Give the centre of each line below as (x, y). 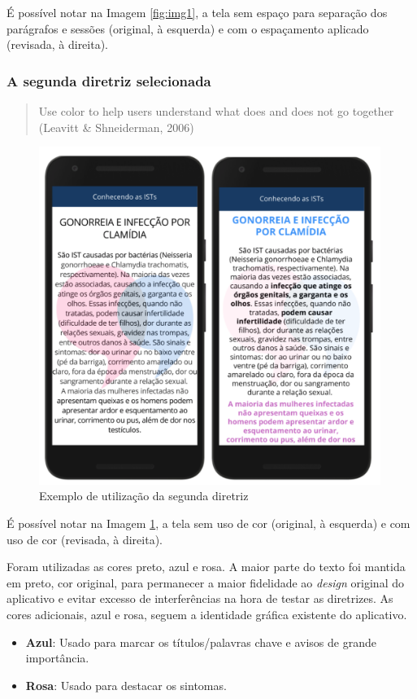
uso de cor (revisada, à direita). (85, 539)
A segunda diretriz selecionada (109, 80)
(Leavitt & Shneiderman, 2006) (116, 127)
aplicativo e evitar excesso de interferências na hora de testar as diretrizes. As (200, 598)
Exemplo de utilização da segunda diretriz (144, 496)
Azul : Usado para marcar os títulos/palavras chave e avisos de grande (201, 642)
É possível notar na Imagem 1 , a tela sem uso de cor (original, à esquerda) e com (208, 523)
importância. (57, 658)
